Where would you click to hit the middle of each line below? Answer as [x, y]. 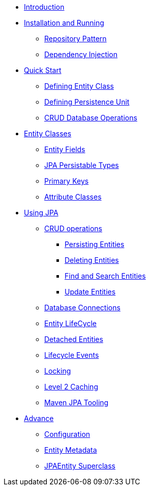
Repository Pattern [76, 39]
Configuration [67, 434]
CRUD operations [73, 228]
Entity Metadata [71, 450]
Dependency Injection [81, 54]
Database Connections [82, 308]
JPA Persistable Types [82, 165]
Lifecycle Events [72, 355]
